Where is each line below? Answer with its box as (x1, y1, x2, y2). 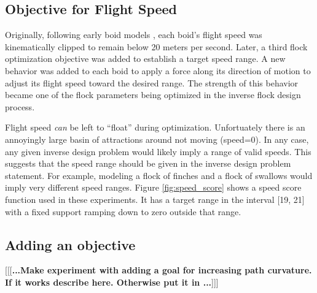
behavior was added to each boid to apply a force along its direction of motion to (5, 64, 311, 77)
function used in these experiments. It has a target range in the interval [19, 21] (5, 192, 305, 205)
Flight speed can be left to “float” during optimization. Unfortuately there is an (5, 121, 305, 134)
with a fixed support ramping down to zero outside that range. (5, 205, 241, 218)
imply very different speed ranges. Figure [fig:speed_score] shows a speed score (5, 181, 302, 194)
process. (5, 100, 35, 113)
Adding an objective (5, 235, 136, 254)
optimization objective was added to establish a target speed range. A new (5, 52, 286, 65)
